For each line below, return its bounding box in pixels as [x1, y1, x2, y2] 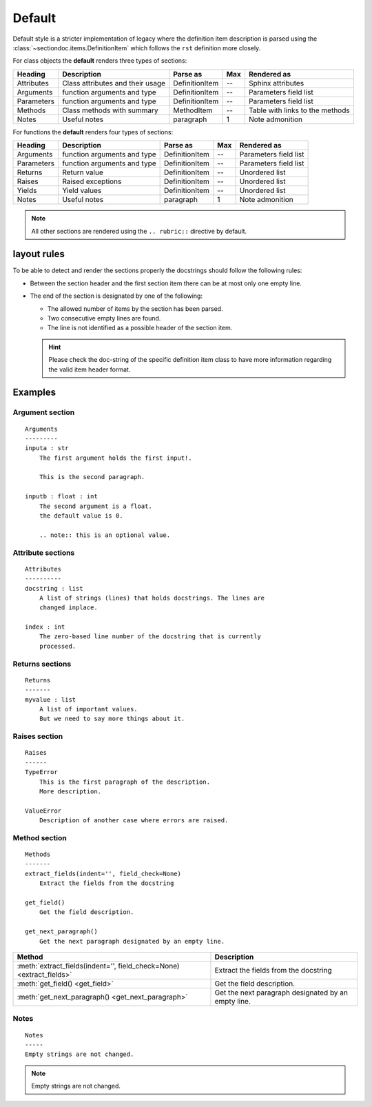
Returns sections [12, 659, 72, 669]
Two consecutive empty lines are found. [47, 314, 161, 322]
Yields [17, 186, 37, 196]
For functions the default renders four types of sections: [12, 128, 174, 136]
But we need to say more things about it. [39, 715, 185, 723]
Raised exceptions [62, 176, 122, 186]
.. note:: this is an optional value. [39, 531, 171, 539]
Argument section [12, 407, 75, 417]
